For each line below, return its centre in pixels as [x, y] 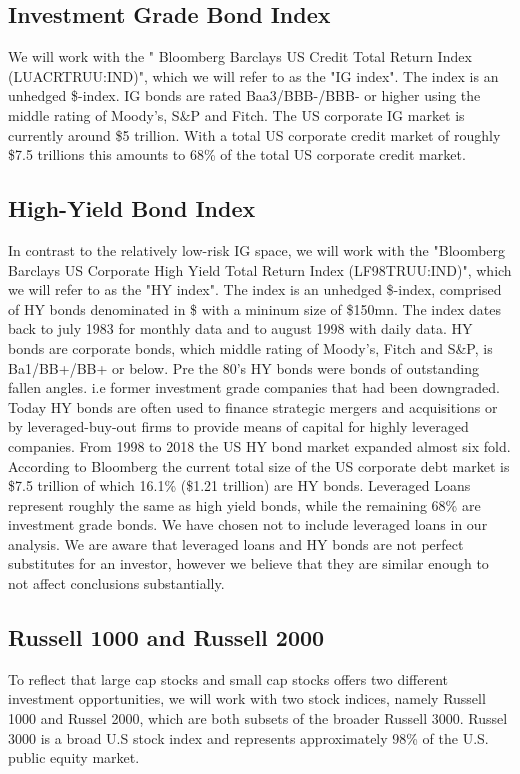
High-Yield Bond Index [132, 208]
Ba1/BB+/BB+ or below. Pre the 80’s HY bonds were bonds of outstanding [243, 367]
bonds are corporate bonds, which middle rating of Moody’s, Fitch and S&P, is [250, 347]
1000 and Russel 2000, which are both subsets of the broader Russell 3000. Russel [258, 718]
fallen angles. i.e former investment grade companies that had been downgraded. [254, 387]
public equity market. [74, 757]
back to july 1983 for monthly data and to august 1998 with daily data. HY [240, 328]
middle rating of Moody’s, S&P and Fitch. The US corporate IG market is [236, 114]
